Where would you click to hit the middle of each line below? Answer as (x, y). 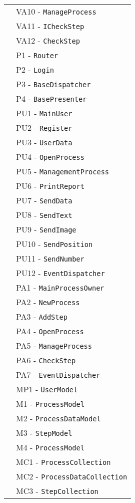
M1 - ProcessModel (50, 404)
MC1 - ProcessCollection (63, 462)
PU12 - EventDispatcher (60, 273)
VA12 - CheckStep (48, 40)
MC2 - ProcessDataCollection (72, 476)
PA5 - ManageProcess (54, 345)
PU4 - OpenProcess (50, 157)
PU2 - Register (44, 128)
